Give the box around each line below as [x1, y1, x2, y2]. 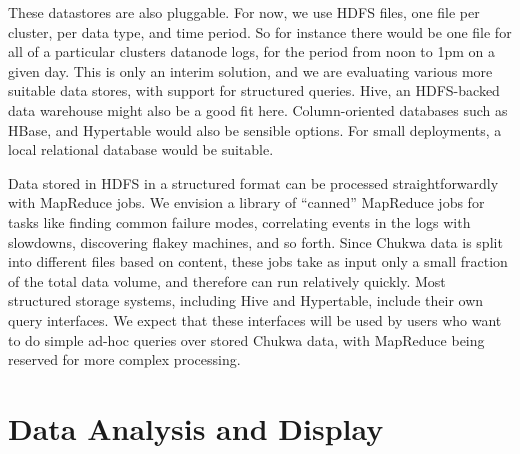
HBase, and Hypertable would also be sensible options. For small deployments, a [8, 119, 502, 140]
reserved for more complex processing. [8, 349, 241, 370]
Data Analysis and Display [8, 407, 384, 448]
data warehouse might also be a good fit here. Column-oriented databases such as [8, 99, 508, 120]
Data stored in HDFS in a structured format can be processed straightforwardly [8, 172, 499, 193]
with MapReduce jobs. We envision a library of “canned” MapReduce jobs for [8, 192, 485, 213]
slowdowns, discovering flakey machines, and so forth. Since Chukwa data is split [8, 231, 503, 252]
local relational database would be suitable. [8, 139, 274, 160]
